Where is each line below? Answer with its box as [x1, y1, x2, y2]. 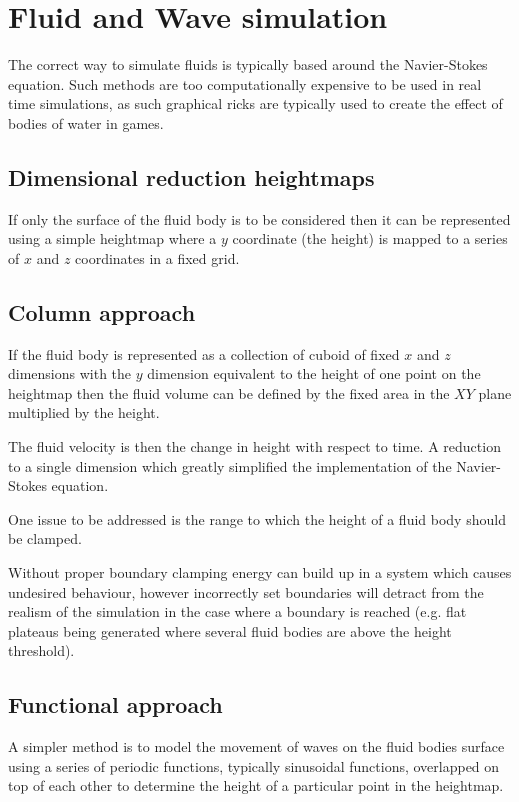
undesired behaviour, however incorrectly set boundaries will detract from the [8, 581, 484, 602]
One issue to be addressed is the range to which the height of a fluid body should [8, 508, 506, 529]
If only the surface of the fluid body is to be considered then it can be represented [8, 208, 511, 229]
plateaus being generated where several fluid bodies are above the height [8, 620, 452, 641]
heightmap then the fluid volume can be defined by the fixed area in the [8, 382, 450, 403]
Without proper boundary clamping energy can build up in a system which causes [8, 562, 512, 583]
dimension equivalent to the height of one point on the [147, 363, 481, 384]
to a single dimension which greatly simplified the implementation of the [8, 455, 452, 476]
